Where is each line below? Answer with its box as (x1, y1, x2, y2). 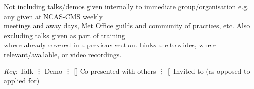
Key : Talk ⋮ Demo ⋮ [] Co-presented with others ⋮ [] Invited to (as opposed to (4, 66, 250, 76)
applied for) (4, 75, 40, 86)
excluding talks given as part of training (4, 30, 125, 40)
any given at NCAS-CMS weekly (4, 11, 103, 21)
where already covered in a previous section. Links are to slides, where (4, 40, 217, 50)
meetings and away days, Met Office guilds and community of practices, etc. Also (4, 21, 250, 31)
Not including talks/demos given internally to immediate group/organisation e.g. (4, 1, 249, 11)
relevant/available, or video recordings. (4, 49, 122, 59)
